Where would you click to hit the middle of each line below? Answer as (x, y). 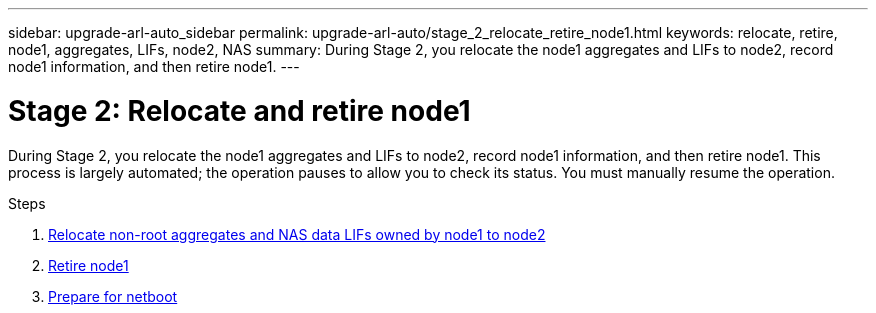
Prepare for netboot (113, 296)
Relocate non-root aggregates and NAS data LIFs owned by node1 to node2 (297, 234)
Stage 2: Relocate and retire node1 (239, 110)
